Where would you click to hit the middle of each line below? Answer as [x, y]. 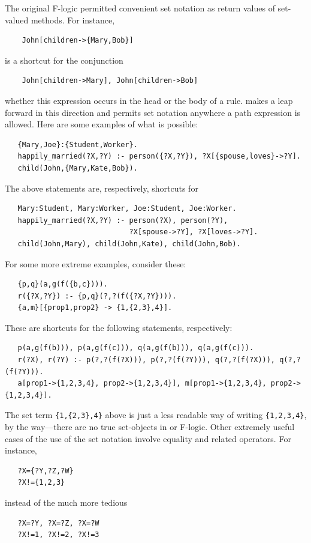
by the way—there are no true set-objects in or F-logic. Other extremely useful [150, 427]
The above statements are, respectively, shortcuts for [102, 188]
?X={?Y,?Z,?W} [46, 471]
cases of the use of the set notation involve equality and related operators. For [148, 438]
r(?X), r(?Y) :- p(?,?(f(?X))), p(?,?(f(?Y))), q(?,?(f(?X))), [147, 360]
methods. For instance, [73, 20]
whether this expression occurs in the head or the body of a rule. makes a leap [149, 100]
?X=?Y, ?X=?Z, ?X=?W [58, 523]
